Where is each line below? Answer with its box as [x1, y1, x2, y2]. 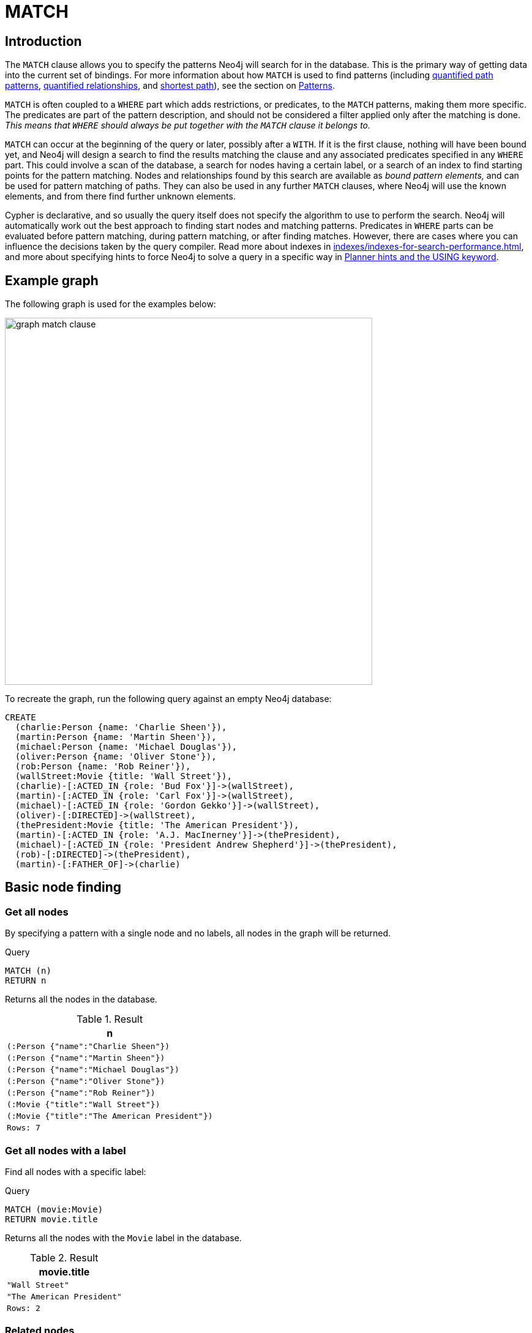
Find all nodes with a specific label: [5, 1166, 146, 1177]
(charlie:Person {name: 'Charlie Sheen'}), [15, 722, 227, 733]
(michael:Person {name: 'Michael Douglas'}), [15, 742, 238, 752]
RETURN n [5, 976, 47, 986]
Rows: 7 [7, 1123, 40, 1133]
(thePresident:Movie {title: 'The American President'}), [15, 820, 299, 831]
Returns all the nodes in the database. [5, 994, 157, 1005]
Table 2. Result [30, 1251, 99, 1264]
